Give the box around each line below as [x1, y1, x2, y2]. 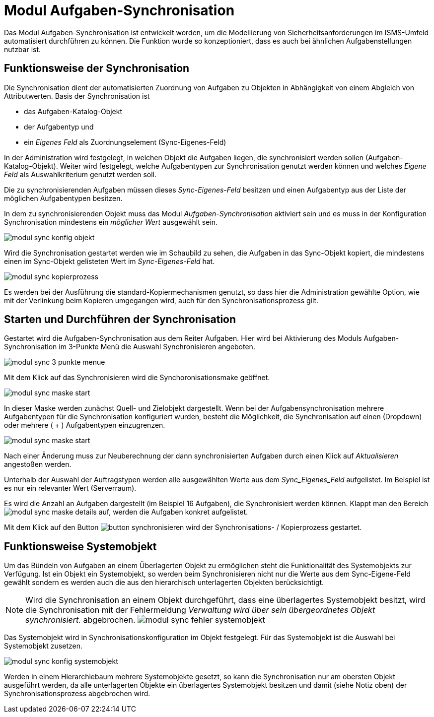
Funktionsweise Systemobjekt [4, 540, 157, 553]
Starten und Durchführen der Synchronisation [4, 313, 236, 326]
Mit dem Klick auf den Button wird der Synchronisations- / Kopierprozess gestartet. [4, 523, 362, 532]
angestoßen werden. [4, 460, 72, 469]
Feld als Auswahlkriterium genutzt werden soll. [4, 170, 157, 179]
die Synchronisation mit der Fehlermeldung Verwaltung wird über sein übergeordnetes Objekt [25, 605, 375, 615]
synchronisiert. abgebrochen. [25, 615, 136, 625]
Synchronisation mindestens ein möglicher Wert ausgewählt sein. [4, 217, 218, 226]
